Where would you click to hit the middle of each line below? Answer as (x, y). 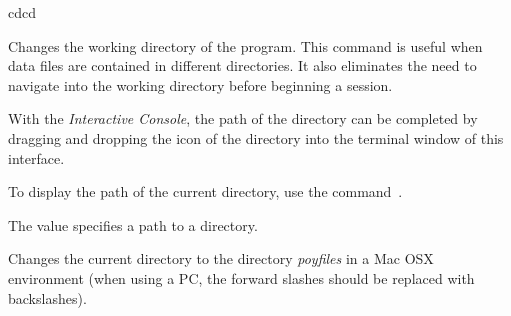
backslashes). (47, 297)
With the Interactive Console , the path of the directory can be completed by (243, 118)
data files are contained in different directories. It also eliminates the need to (242, 65)
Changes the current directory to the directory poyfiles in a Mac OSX (221, 258)
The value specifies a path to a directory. (133, 224)
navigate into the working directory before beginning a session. (200, 84)
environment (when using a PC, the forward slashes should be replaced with (241, 277)
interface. (36, 157)
